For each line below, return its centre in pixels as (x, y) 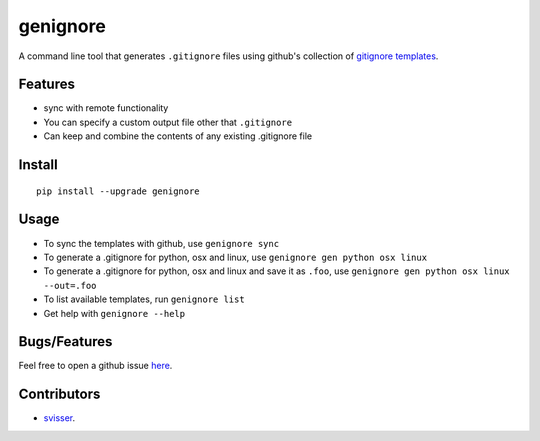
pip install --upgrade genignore (118, 191)
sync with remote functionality (106, 108)
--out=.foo (70, 285)
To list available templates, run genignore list (144, 299)
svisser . (59, 418)
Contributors (59, 394)
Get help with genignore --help (114, 313)
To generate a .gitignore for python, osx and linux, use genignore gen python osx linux (235, 257)
